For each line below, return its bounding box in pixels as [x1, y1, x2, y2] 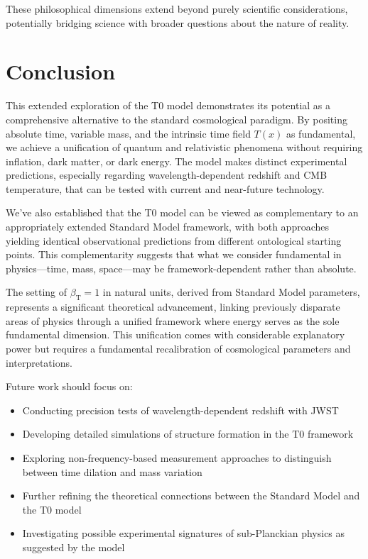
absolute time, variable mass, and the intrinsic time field [6, 126, 251, 140]
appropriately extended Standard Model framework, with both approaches [6, 219, 329, 234]
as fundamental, [286, 126, 356, 140]
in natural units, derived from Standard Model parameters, [102, 284, 360, 299]
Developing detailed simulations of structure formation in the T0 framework [22, 426, 354, 441]
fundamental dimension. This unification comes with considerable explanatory [6, 327, 345, 342]
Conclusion [6, 57, 116, 86]
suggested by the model [22, 539, 125, 554]
